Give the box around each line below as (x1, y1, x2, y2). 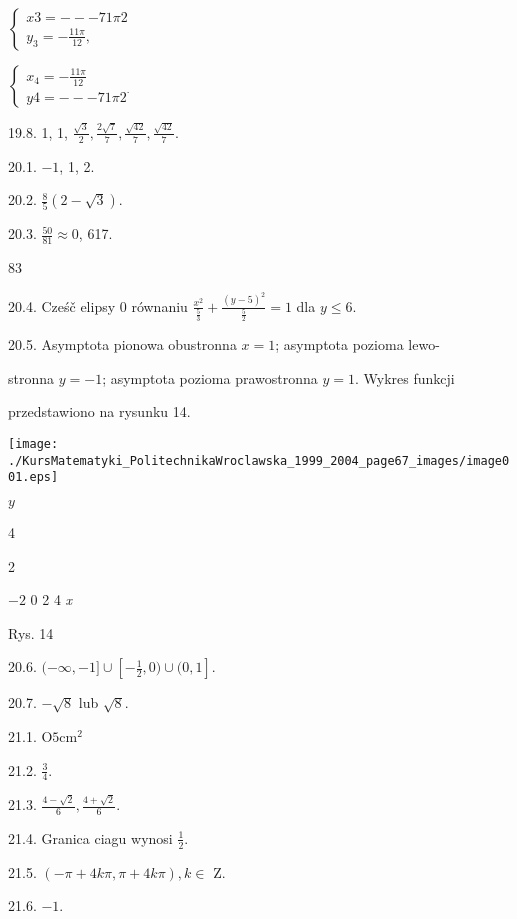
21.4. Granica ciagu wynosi (8, 827, 173, 848)
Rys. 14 (8, 622, 54, 643)
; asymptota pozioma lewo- (275, 334, 440, 355)
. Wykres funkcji (355, 367, 455, 388)
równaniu (131, 295, 188, 316)
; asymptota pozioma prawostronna (102, 367, 318, 388)
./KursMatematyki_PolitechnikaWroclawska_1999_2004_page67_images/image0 (8, 453, 510, 468)
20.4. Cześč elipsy (8, 295, 116, 316)
